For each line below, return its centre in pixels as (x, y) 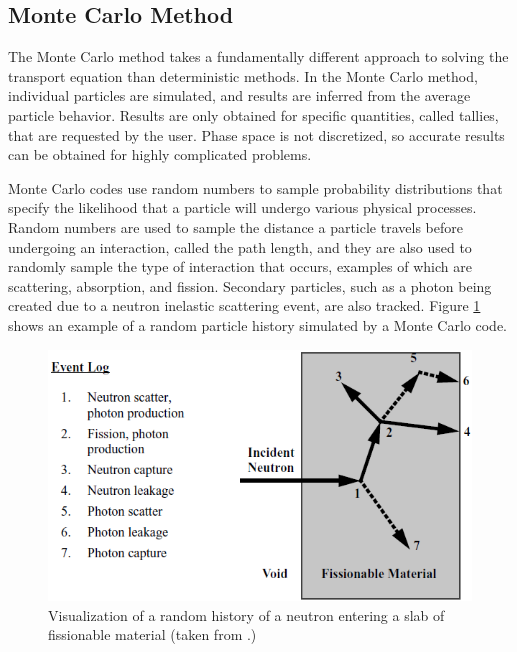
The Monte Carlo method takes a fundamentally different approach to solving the (258, 56)
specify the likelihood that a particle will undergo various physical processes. (242, 207)
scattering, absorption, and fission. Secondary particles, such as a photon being (250, 285)
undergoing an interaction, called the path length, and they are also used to (240, 246)
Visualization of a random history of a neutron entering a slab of (246, 614)
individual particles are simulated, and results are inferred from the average (239, 95)
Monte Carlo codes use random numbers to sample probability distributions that (255, 187)
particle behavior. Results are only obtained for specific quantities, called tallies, (253, 114)
